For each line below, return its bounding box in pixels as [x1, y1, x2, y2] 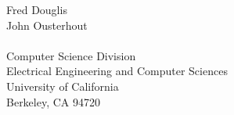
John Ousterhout [6, 16, 88, 33]
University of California [6, 77, 119, 94]
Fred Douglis [6, 2, 67, 17]
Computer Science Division [6, 47, 136, 63]
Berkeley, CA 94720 [6, 93, 100, 110]
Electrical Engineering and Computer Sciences [6, 63, 228, 79]
